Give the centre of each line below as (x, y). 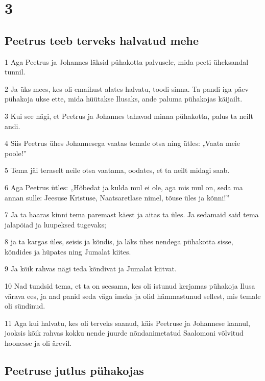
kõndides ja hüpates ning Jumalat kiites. (68, 251)
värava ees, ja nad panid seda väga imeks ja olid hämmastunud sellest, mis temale (133, 296)
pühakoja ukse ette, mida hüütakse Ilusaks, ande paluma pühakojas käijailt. (124, 99)
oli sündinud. (25, 306)
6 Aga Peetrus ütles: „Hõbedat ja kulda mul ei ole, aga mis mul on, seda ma (124, 187)
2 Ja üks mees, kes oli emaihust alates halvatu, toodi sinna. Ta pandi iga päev (127, 88)
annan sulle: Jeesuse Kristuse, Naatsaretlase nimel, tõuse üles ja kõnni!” (117, 197)
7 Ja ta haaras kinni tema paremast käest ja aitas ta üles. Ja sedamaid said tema (132, 214)
